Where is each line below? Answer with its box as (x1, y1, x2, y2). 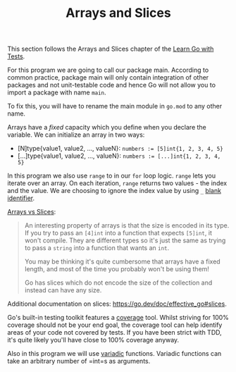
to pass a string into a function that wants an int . (24, 244, 170, 252)
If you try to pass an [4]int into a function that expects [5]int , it (24, 229, 213, 237)
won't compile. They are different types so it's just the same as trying (24, 236, 226, 244)
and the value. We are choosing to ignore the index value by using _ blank (7, 187, 222, 195)
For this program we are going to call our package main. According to (7, 66, 209, 75)
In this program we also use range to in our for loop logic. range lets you (7, 171, 216, 180)
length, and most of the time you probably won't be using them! (24, 265, 210, 273)
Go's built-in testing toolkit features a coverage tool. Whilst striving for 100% (7, 314, 229, 322)
